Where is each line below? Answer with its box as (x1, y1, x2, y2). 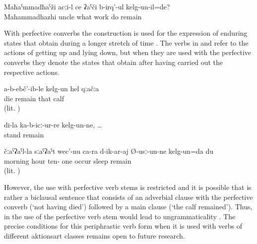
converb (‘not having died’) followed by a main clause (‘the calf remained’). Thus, (4, 201, 253, 212)
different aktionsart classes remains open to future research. (4, 230, 185, 241)
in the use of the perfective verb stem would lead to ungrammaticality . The (4, 211, 236, 221)
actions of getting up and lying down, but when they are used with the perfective (4, 47, 252, 58)
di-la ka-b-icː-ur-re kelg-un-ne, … (4, 119, 102, 129)
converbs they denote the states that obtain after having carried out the (4, 57, 223, 67)
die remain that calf (4, 93, 64, 103)
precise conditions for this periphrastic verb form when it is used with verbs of (4, 221, 242, 231)
